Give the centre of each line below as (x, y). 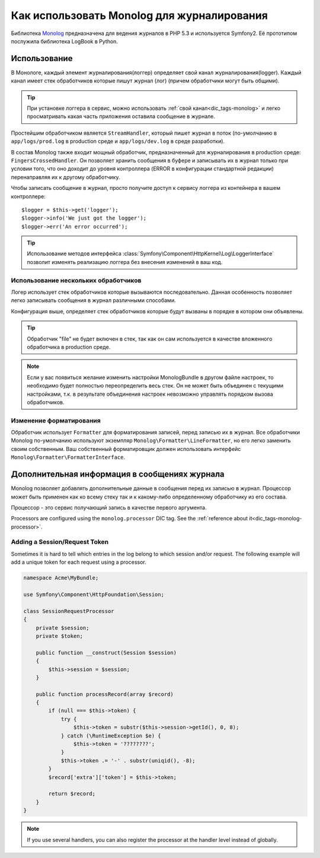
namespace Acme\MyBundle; (61, 578)
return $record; (72, 794)
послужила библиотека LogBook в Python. (65, 41)
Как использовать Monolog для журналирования (139, 15)
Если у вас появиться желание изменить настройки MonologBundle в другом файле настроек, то (150, 377)
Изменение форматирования (56, 420)
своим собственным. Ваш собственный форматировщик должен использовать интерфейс (126, 449)
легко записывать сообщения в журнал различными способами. (93, 300)
